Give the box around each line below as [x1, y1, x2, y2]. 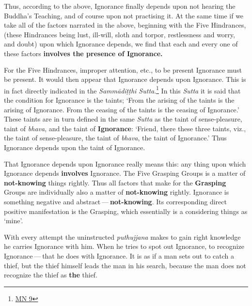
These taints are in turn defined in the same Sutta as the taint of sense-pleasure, [4, 114, 242, 124]
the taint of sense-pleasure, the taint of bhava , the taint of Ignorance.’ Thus [4, 133, 227, 143]
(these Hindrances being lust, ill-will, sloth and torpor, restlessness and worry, [4, 29, 235, 39]
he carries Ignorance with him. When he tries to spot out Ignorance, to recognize [4, 241, 244, 251]
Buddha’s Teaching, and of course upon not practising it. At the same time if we [4, 10, 244, 20]
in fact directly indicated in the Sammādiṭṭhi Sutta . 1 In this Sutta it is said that [4, 84, 241, 95]
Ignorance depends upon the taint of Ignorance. [4, 142, 145, 152]
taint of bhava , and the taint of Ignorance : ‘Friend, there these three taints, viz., [4, 123, 246, 133]
